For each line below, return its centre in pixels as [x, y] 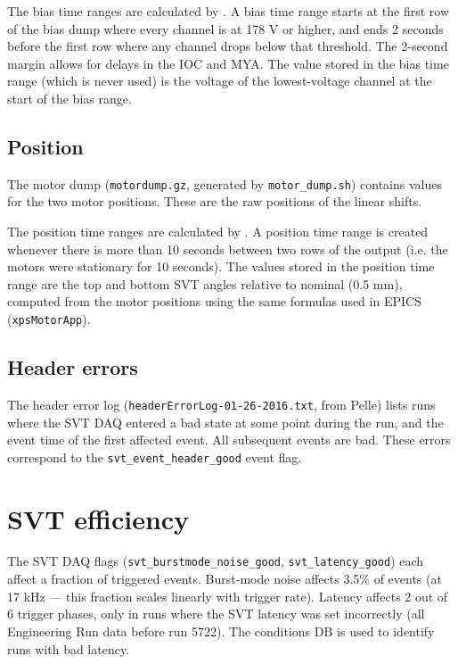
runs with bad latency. [69, 648]
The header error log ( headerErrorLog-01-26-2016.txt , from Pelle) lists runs [221, 404]
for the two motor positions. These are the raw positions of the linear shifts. [215, 201]
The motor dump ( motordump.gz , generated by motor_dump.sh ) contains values [225, 183]
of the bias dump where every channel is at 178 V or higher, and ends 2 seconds [225, 28]
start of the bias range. [70, 98]
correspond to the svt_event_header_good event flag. [155, 456]
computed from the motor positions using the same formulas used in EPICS [214, 301]
